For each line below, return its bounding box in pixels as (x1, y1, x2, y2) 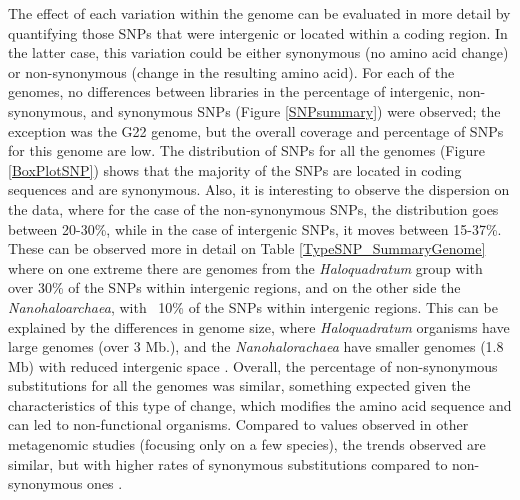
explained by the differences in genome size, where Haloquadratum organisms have (8, 316, 510, 337)
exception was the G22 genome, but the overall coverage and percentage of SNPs (8, 120, 504, 141)
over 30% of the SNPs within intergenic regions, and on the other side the (8, 277, 461, 298)
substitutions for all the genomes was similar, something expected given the (8, 375, 471, 396)
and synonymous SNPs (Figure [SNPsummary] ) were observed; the (90, 100, 501, 121)
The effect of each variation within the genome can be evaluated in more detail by (8, 3, 511, 23)
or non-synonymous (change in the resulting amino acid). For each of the (8, 61, 455, 82)
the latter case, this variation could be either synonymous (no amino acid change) (8, 42, 509, 63)
